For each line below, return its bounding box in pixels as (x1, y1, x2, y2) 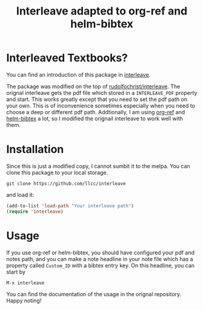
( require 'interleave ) (6, 208, 64, 215)
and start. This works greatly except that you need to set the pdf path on (6, 95, 188, 103)
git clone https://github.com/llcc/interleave (6, 180, 126, 187)
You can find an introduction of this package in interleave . (6, 71, 151, 78)
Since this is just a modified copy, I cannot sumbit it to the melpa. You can (6, 162, 191, 170)
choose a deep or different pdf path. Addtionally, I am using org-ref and (6, 108, 185, 115)
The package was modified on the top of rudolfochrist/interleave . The (6, 83, 181, 90)
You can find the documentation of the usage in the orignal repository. (6, 290, 182, 297)
